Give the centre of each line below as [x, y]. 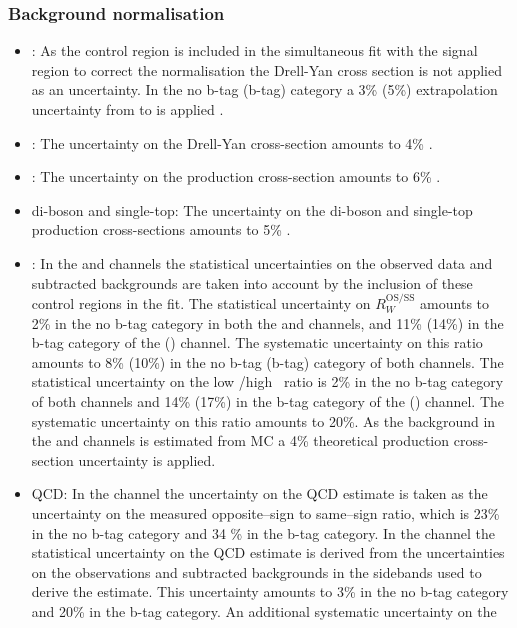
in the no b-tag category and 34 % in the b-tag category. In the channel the [263, 532]
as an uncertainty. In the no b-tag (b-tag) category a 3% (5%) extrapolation [264, 89]
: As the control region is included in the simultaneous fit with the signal [254, 50]
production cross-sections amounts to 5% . [161, 229]
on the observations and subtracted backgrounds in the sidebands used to [256, 571]
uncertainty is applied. [147, 459]
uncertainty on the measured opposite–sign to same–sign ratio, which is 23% [265, 512]
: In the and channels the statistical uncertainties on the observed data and [262, 262]
